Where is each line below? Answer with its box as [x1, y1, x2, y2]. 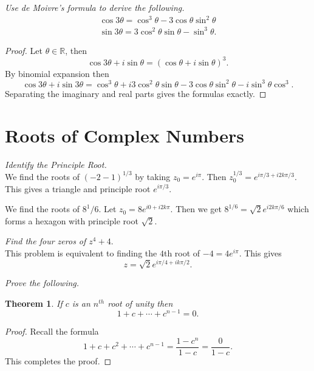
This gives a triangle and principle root [5, 182, 151, 195]
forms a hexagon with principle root [5, 214, 138, 227]
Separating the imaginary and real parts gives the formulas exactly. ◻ [5, 87, 267, 99]
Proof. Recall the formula [5, 325, 99, 338]
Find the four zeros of [5, 235, 86, 247]
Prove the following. [5, 276, 80, 289]
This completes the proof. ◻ [5, 355, 112, 367]
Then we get [176, 202, 222, 215]
